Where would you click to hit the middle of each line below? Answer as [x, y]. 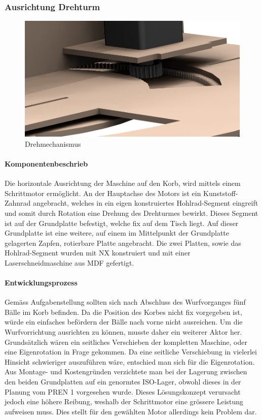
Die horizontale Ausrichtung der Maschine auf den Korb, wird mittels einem [123, 183]
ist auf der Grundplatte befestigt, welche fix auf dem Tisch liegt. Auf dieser [122, 223]
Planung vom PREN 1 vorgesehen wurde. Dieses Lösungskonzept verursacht [123, 391]
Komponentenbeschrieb [46, 163]
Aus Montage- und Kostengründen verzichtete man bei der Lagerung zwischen [126, 371]
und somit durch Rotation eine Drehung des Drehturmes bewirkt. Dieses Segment [132, 213]
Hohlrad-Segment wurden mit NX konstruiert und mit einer [98, 253]
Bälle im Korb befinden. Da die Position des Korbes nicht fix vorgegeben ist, [123, 312]
